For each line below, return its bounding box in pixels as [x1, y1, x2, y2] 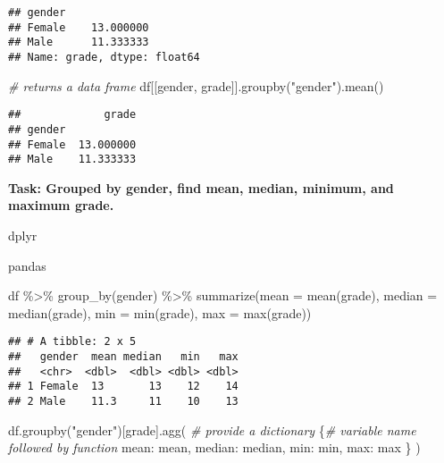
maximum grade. [8, 196, 114, 215]
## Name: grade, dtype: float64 [8, 50, 200, 63]
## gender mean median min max [8, 350, 239, 364]
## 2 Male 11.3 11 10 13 [8, 395, 239, 408]
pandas [8, 256, 46, 274]
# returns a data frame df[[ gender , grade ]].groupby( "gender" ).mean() [8, 76, 384, 95]
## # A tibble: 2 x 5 [8, 335, 137, 349]
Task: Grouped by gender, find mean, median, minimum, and [8, 178, 394, 197]
